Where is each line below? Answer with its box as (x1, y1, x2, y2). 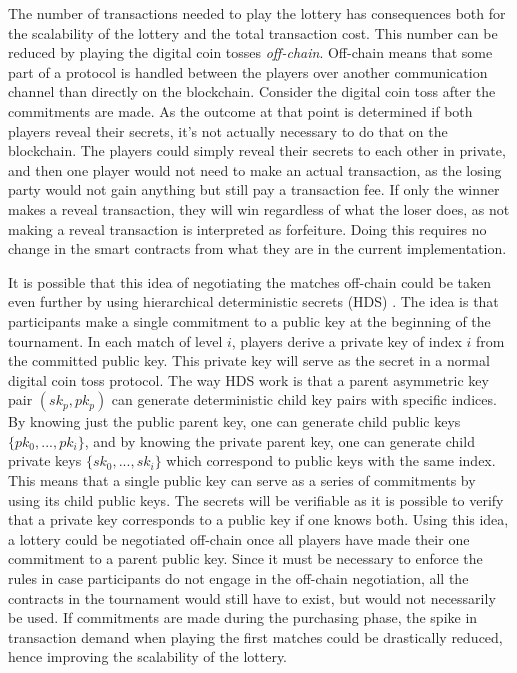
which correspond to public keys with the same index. (166, 450, 496, 471)
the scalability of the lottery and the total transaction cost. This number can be (8, 22, 498, 43)
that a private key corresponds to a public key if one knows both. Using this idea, (8, 509, 509, 530)
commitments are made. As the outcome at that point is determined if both (8, 100, 473, 121)
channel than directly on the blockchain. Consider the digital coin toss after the (8, 81, 496, 102)
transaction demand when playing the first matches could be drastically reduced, (8, 626, 503, 647)
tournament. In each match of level (8, 330, 223, 351)
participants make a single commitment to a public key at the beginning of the (8, 310, 491, 331)
